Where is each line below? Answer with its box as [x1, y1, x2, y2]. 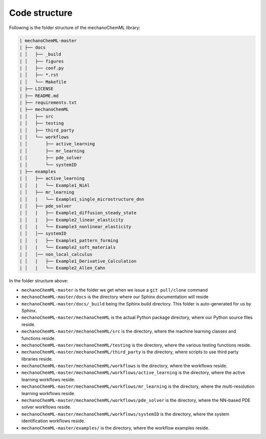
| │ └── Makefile [19, 79, 66, 85]
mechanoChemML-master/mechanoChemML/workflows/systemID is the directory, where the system [21, 411, 230, 417]
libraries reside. [21, 356, 53, 362]
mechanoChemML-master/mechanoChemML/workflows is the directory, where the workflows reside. [21, 363, 228, 369]
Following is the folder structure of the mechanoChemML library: [9, 25, 140, 31]
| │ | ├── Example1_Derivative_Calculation [19, 259, 136, 264]
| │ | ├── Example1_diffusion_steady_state [19, 210, 136, 216]
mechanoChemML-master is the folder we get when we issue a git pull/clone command [21, 287, 208, 293]
